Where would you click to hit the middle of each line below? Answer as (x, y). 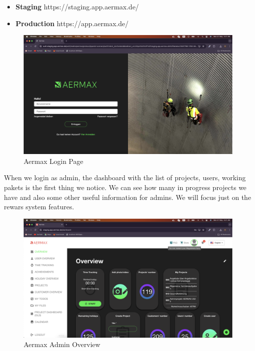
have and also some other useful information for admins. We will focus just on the (127, 197)
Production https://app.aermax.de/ (72, 23)
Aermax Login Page (53, 161)
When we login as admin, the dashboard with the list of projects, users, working (125, 177)
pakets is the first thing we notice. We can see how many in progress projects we (125, 187)
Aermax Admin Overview (62, 344)
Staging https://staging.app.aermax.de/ (77, 6)
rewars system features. (39, 207)
